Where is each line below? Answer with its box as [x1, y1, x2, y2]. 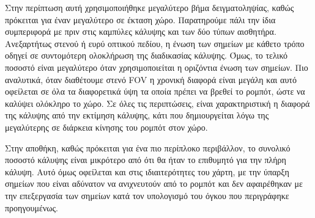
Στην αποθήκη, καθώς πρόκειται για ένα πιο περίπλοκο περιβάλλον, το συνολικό [5, 141, 291, 154]
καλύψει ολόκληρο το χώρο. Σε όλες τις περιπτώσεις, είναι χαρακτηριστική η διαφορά [5, 96, 310, 109]
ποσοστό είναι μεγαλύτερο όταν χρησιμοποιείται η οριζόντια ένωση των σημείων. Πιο [5, 60, 308, 73]
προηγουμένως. [5, 201, 58, 214]
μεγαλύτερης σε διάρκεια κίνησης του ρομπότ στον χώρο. [5, 120, 208, 133]
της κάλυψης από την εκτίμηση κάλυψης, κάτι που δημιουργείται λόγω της [5, 109, 269, 122]
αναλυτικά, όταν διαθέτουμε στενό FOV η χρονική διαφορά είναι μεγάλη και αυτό [5, 73, 297, 85]
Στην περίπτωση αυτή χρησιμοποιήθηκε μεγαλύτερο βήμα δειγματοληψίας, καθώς [5, 1, 294, 13]
